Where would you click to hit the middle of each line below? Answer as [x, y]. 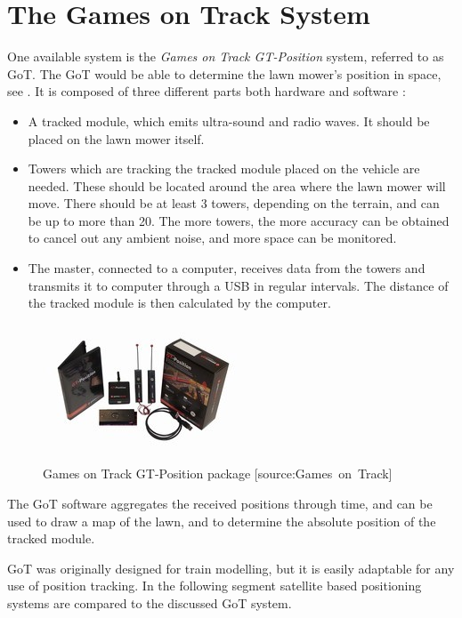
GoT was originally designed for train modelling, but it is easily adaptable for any [231, 568]
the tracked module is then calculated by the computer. [179, 303]
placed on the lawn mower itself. [116, 138]
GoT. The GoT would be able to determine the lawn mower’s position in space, [224, 73]
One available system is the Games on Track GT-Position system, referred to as [226, 56]
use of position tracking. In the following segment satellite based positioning [215, 586]
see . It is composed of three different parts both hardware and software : [207, 91]
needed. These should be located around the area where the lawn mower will [237, 185]
